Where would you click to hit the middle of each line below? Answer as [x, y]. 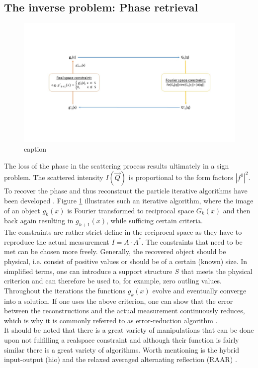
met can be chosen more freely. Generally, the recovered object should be [115, 251]
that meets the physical [217, 271]
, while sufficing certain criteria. [155, 221]
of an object [22, 210]
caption [35, 149]
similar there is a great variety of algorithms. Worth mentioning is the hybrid [122, 349]
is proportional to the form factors [181, 177]
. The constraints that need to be [192, 241]
